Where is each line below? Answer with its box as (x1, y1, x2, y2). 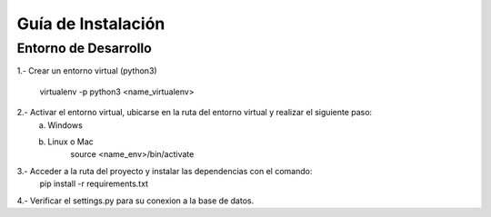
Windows (47, 119, 84, 131)
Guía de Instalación (16, 14, 165, 34)
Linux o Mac (47, 136, 95, 147)
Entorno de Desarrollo (16, 40, 152, 56)
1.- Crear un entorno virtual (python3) (16, 65, 158, 76)
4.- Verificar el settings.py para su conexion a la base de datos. (16, 195, 255, 206)
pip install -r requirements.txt (39, 178, 149, 190)
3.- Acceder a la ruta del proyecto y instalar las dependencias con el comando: (16, 165, 313, 176)
